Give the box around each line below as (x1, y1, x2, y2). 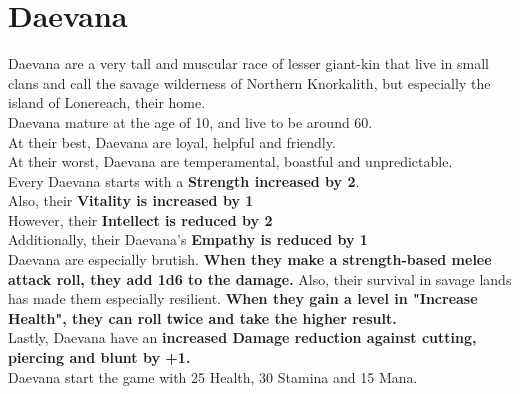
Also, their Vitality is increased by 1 (8, 190, 254, 211)
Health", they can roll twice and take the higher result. (8, 307, 397, 328)
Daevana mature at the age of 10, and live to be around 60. (8, 111, 373, 132)
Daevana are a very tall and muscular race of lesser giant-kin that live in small (8, 53, 489, 74)
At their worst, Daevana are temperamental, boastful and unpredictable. (8, 151, 453, 172)
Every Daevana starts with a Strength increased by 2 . (8, 170, 360, 191)
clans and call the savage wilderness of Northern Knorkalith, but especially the (8, 72, 491, 93)
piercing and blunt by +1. (8, 347, 191, 368)
